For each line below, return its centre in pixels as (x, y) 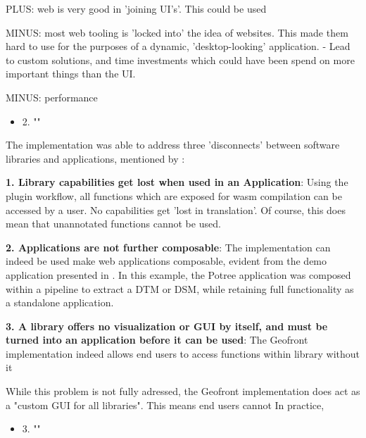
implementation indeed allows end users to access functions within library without (183, 353)
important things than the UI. (71, 74)
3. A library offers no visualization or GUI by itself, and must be (167, 326)
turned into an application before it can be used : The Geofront (157, 340)
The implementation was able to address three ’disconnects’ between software (173, 145)
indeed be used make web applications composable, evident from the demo (166, 261)
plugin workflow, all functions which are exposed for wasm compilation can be (174, 195)
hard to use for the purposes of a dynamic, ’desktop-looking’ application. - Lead (178, 46)
